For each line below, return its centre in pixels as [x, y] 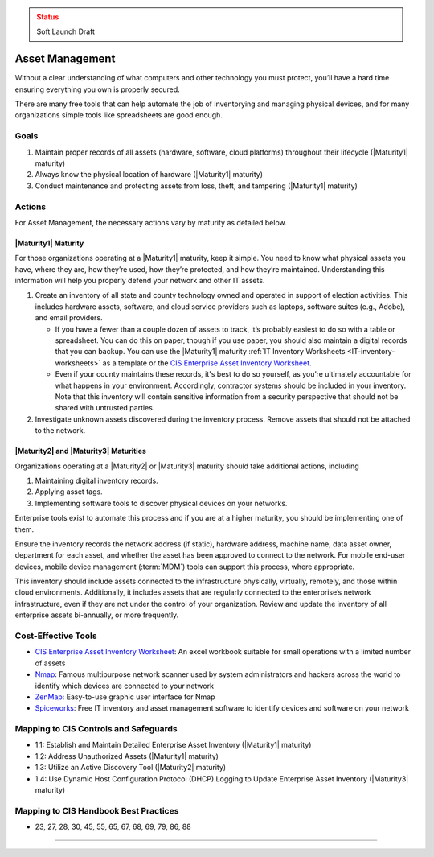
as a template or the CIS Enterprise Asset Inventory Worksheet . [207, 363]
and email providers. [69, 318]
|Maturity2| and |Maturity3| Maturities [80, 451]
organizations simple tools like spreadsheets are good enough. [119, 115]
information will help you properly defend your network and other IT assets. [140, 281]
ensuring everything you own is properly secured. [97, 89]
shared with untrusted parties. [105, 408]
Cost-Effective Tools [56, 636]
